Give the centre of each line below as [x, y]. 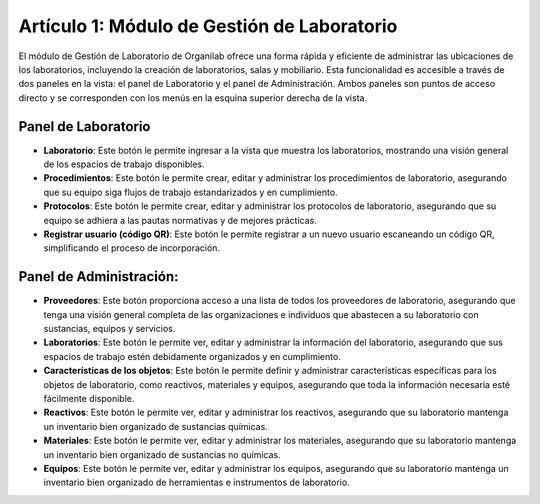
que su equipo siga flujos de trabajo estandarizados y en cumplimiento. [191, 192]
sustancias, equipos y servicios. [109, 329]
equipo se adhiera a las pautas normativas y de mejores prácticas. [180, 220]
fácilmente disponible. [89, 398]
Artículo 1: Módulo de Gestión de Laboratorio [208, 26]
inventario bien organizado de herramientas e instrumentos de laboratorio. [196, 482]
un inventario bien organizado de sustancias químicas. [156, 426]
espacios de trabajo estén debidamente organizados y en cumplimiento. [192, 356]
